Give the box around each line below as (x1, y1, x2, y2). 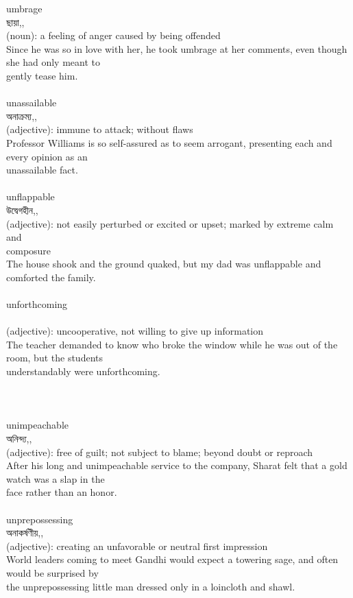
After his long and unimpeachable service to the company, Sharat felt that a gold (6, 458, 348, 473)
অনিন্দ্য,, (6, 431, 32, 445)
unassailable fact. (6, 163, 78, 177)
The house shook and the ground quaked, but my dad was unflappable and (6, 256, 321, 271)
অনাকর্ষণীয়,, (6, 525, 44, 540)
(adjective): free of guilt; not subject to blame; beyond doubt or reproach (6, 444, 313, 459)
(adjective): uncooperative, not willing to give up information (6, 324, 264, 338)
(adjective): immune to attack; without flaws (6, 122, 193, 136)
